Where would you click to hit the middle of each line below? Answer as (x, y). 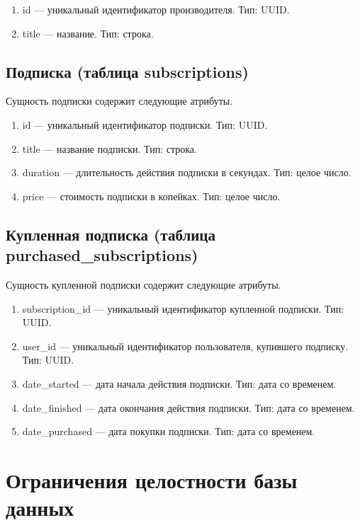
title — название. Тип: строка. (88, 33)
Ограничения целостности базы (152, 479)
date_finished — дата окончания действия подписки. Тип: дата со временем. (189, 407)
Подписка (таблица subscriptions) (127, 71)
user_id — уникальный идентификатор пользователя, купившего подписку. (185, 346)
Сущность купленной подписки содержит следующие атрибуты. (144, 284)
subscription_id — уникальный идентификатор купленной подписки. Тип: (183, 308)
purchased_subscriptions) (102, 255)
